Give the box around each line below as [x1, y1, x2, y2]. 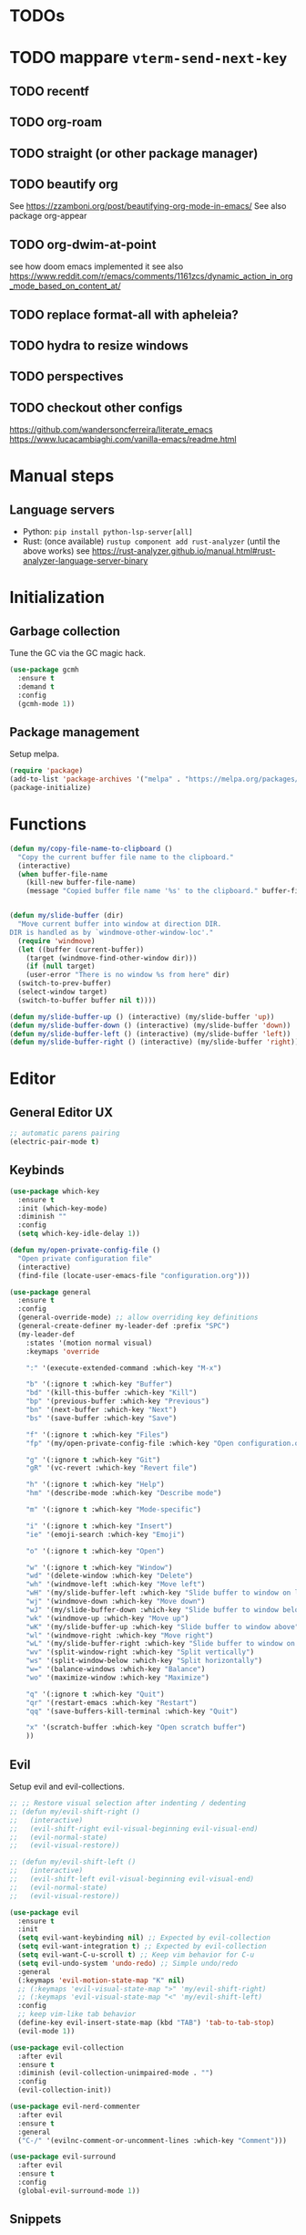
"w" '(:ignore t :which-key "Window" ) [25, 1563, 173, 1572]
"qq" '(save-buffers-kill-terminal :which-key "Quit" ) [25, 1707, 239, 1716]
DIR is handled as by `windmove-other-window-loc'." [9, 928, 214, 937]
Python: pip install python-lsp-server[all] [22, 526, 193, 537]
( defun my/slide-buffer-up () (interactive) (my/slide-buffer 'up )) [9, 1012, 275, 1022]
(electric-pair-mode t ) [9, 1138, 100, 1147]
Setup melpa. [9, 749, 59, 760]
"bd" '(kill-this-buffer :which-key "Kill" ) [25, 1388, 198, 1398]
